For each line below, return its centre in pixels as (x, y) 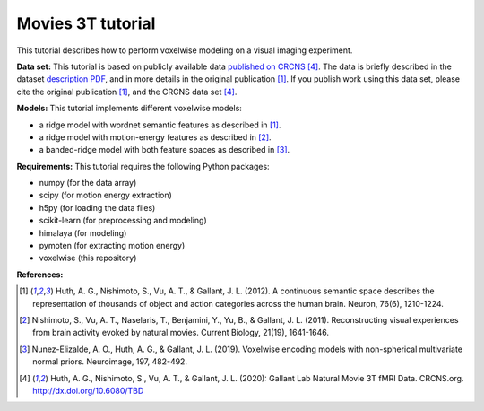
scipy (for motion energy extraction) (105, 195)
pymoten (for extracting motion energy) (112, 246)
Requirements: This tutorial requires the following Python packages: (143, 166)
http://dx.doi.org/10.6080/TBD (88, 390)
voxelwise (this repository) (88, 258)
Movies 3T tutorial (86, 23)
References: (40, 275)
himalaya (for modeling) (83, 232)
